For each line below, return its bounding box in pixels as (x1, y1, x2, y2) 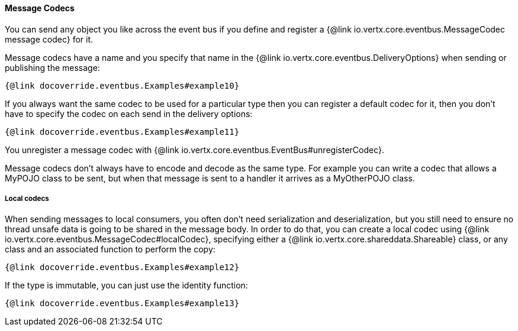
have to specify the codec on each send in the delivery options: (5, 108, 253, 119)
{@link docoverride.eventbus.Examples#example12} (5, 262, 240, 272)
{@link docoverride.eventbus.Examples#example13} (5, 298, 240, 309)
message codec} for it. (5, 34, 94, 44)
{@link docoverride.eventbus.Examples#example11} (5, 126, 240, 137)
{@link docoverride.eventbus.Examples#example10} (5, 80, 240, 90)
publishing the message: (5, 62, 100, 73)
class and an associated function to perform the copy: (5, 244, 215, 255)
